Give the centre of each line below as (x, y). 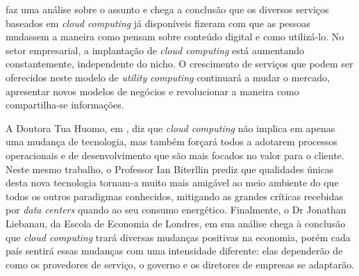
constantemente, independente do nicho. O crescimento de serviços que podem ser (179, 64)
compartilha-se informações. (65, 105)
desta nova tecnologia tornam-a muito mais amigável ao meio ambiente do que (172, 182)
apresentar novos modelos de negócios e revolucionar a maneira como (152, 91)
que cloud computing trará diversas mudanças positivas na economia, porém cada (178, 237)
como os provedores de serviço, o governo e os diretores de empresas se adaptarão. (180, 264)
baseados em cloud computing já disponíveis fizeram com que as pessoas (158, 23)
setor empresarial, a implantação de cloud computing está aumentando (155, 50)
